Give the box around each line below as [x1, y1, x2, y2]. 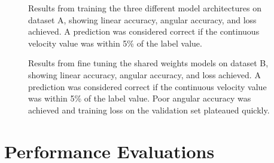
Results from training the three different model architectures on [28, 2, 261, 14]
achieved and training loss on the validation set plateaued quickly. [28, 103, 270, 116]
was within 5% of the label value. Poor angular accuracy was [28, 92, 251, 104]
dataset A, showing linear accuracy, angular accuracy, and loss [28, 13, 257, 26]
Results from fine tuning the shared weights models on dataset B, [28, 57, 269, 69]
